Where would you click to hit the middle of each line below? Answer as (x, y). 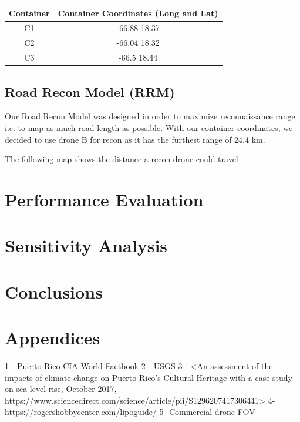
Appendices (53, 338)
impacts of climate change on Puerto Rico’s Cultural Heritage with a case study (149, 377)
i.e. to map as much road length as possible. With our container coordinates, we (149, 127)
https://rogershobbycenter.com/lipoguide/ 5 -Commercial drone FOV (130, 412)
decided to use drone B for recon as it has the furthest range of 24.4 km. (135, 139)
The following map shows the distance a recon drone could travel (122, 159)
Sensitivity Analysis (86, 245)
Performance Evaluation (104, 199)
